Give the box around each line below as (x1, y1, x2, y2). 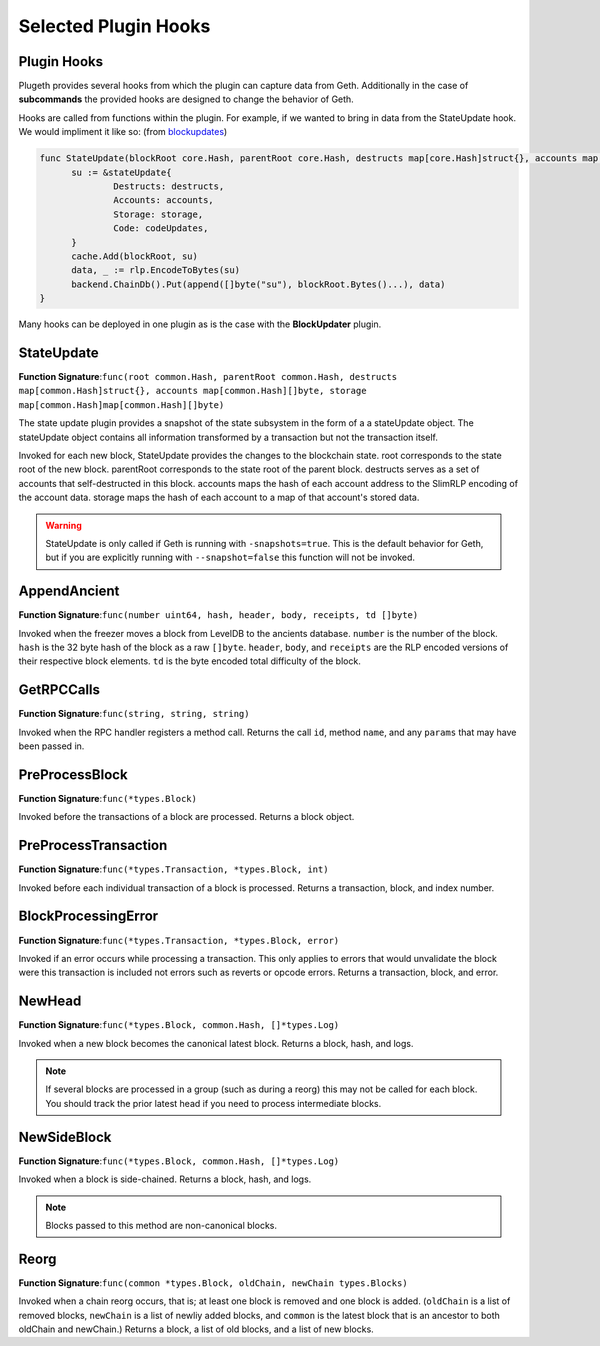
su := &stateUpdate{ (71, 166, 172, 178)
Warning (45, 519, 82, 531)
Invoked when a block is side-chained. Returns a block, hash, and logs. (18, 1173, 312, 1185)
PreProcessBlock (18, 766, 129, 783)
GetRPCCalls (18, 681, 100, 699)
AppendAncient (18, 583, 120, 600)
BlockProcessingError (18, 908, 159, 925)
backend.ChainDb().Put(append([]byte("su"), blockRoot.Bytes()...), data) (71, 278, 446, 290)
